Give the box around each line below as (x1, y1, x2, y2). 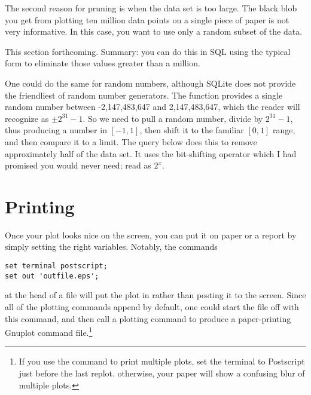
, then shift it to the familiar (139, 124, 244, 136)
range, (272, 124, 295, 136)
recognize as (5, 112, 49, 124)
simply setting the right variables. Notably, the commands (5, 240, 218, 253)
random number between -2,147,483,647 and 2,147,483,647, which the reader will (5, 100, 300, 113)
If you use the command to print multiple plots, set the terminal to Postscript (19, 355, 305, 368)
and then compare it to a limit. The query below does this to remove (5, 135, 257, 148)
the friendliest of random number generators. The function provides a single (5, 88, 283, 101)
